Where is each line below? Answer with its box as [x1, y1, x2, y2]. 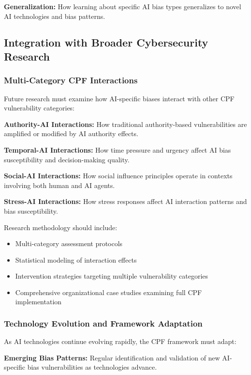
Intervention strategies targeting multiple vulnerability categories [15, 271, 208, 281]
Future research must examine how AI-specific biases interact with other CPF [4, 93, 235, 103]
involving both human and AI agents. [4, 180, 115, 190]
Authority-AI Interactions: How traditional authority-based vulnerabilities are [4, 119, 247, 129]
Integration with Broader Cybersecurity [4, 34, 208, 49]
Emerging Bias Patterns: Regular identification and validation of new [4, 352, 220, 362]
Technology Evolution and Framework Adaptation [4, 317, 203, 329]
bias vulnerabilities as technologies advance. [27, 362, 157, 372]
